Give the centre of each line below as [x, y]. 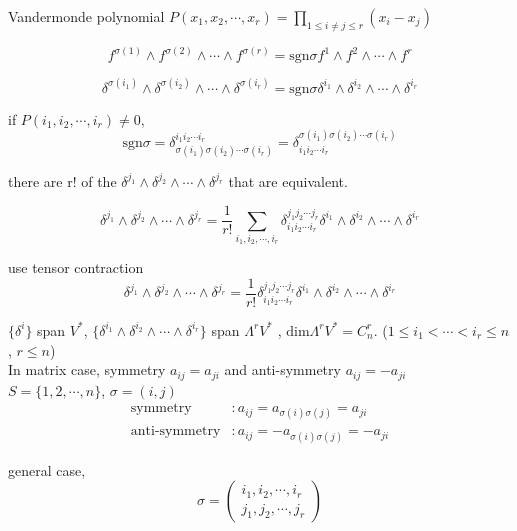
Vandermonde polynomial [86, 16]
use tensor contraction [76, 267]
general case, [47, 469]
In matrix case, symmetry [87, 369]
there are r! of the [62, 180]
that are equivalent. [288, 180]
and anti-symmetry [282, 369]
